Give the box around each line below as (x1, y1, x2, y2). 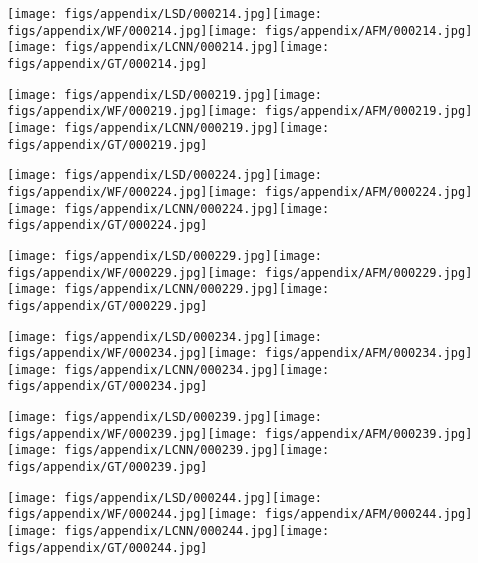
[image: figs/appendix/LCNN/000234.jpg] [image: (7, 362, 330, 377)
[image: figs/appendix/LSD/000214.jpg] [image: (7, 7, 322, 21)
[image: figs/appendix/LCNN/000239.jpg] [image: (7, 443, 330, 458)
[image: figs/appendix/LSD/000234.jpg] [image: (7, 329, 322, 344)
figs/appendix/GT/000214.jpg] (7, 56, 208, 71)
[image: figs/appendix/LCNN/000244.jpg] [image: (7, 524, 330, 539)
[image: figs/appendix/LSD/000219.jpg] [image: (7, 87, 322, 102)
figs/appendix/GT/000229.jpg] (7, 298, 208, 313)
